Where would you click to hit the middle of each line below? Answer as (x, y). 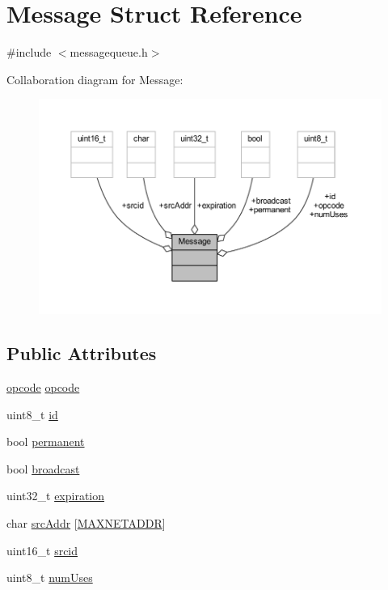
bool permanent (46, 441)
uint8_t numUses (50, 577)
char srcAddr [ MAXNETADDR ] (86, 522)
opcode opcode (43, 386)
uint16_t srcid (42, 550)
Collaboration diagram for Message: (95, 79)
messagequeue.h (109, 52)
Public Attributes (82, 353)
